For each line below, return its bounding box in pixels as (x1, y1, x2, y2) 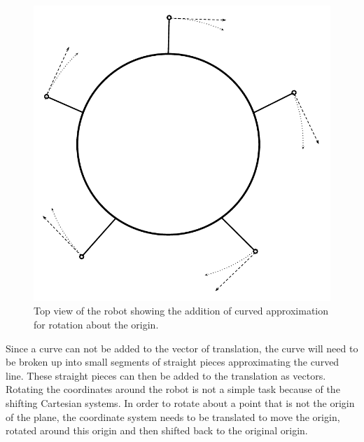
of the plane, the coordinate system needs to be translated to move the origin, (6, 409, 340, 424)
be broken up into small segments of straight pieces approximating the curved (6, 354, 339, 369)
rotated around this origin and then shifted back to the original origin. (6, 423, 308, 438)
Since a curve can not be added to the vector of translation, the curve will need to (6, 340, 358, 355)
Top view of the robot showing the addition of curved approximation (34, 303, 329, 318)
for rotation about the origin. (34, 317, 159, 331)
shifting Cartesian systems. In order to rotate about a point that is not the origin (6, 395, 355, 410)
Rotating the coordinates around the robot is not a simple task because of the (6, 382, 340, 396)
